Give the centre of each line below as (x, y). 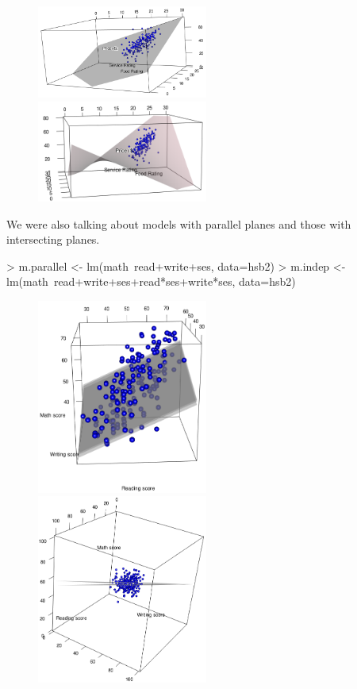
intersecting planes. (53, 239)
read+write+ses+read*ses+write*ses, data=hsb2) (175, 281)
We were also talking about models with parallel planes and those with (179, 223)
